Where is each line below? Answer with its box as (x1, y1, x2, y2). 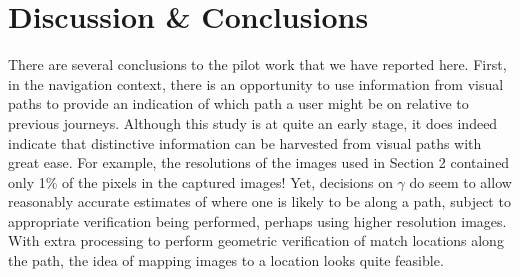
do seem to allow (409, 171, 512, 192)
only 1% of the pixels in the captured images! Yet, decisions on (8, 171, 393, 192)
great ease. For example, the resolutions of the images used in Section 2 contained (8, 152, 510, 173)
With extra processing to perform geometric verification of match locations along (8, 230, 504, 251)
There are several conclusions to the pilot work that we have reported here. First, (8, 54, 507, 75)
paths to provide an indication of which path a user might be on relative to (8, 93, 469, 114)
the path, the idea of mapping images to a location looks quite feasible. (8, 250, 444, 271)
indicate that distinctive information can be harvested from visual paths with (8, 132, 482, 153)
